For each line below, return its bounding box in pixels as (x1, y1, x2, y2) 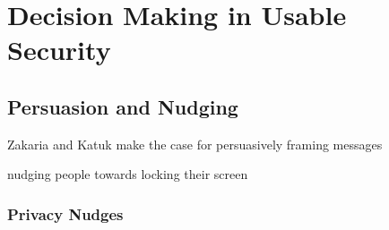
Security (7, 31, 111, 68)
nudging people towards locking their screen (7, 165, 248, 183)
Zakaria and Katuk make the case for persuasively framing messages (7, 134, 383, 153)
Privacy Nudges (7, 202, 124, 225)
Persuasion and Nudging (7, 92, 238, 120)
